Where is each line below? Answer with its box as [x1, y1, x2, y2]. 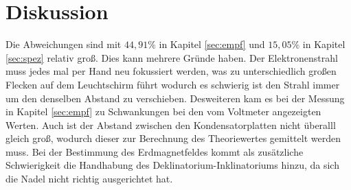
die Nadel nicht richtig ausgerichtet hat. [5, 171, 173, 186]
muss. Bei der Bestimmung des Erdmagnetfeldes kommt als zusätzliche [5, 144, 304, 158]
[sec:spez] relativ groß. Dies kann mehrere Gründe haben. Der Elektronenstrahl [5, 50, 338, 64]
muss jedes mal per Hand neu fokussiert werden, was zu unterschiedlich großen [5, 64, 337, 78]
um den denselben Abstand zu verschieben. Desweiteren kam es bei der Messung [5, 91, 345, 105]
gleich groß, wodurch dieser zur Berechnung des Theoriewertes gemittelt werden [5, 131, 341, 145]
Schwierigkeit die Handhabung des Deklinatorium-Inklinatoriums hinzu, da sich [5, 158, 339, 172]
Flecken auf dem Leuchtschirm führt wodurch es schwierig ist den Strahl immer [5, 77, 340, 91]
